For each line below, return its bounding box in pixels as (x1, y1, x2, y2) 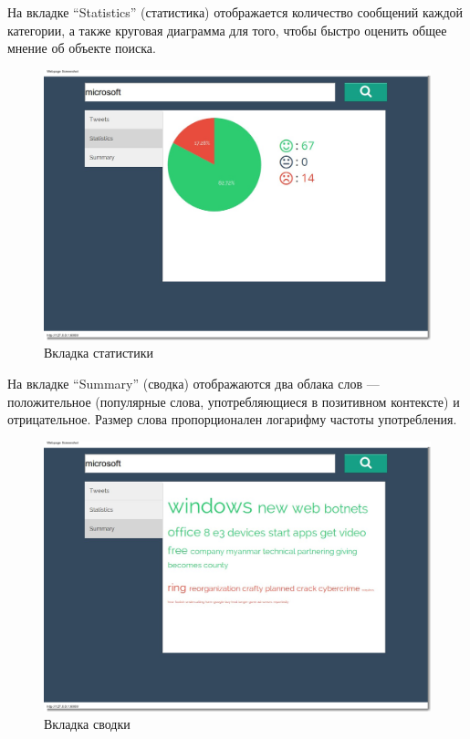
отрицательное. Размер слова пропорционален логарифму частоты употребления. (7, 410, 457, 429)
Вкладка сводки (44, 714, 131, 734)
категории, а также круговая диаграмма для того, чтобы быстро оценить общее (7, 20, 447, 39)
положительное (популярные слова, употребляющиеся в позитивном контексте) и (7, 391, 460, 411)
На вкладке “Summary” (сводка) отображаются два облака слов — (7, 374, 380, 393)
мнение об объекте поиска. (7, 38, 156, 57)
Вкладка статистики (44, 343, 154, 362)
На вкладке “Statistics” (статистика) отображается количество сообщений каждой (7, 3, 464, 21)
